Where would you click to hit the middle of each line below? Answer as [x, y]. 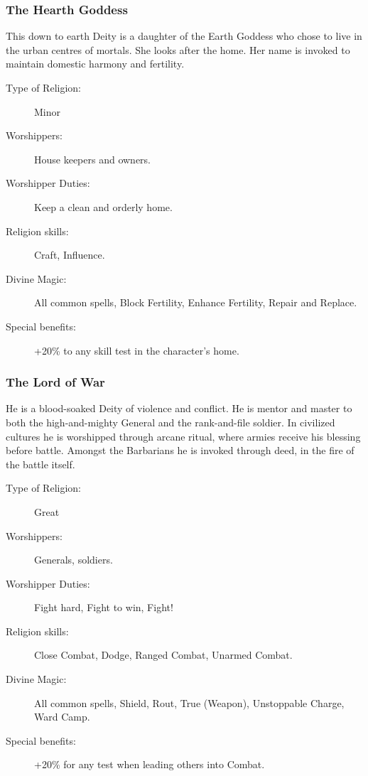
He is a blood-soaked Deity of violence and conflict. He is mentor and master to [179, 408]
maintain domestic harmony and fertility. [95, 64]
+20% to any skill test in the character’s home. [137, 350]
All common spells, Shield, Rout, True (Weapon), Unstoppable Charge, [189, 702]
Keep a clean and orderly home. [103, 206]
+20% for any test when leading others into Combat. [150, 764]
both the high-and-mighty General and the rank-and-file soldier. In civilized [171, 422]
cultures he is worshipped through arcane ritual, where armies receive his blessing [183, 436]
